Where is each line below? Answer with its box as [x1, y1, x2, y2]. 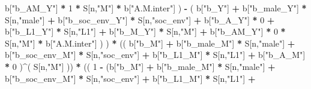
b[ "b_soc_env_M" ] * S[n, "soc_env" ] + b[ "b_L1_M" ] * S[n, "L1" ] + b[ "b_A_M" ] [5, 48, 306, 61]
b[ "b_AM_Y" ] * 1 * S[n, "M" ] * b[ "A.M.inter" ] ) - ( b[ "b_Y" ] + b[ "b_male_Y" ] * [5, 2, 307, 14]
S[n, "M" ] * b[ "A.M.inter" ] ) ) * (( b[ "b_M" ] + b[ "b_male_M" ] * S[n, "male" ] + [5, 36, 295, 49]
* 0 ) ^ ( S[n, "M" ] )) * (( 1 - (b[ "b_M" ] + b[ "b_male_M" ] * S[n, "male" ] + [5, 60, 276, 72]
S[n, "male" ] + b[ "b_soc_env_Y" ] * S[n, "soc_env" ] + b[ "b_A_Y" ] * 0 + [5, 13, 275, 26]
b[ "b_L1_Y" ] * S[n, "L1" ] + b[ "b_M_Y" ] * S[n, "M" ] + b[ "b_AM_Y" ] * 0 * [5, 25, 286, 38]
